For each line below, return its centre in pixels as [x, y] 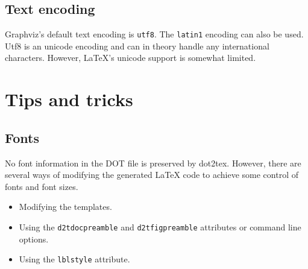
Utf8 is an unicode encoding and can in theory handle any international [137, 46]
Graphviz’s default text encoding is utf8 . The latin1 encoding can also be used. [154, 34]
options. [34, 239]
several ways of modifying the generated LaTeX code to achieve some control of [152, 175]
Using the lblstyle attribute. [74, 259]
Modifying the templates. [65, 207]
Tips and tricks [69, 99]
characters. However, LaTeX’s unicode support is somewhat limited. [130, 58]
